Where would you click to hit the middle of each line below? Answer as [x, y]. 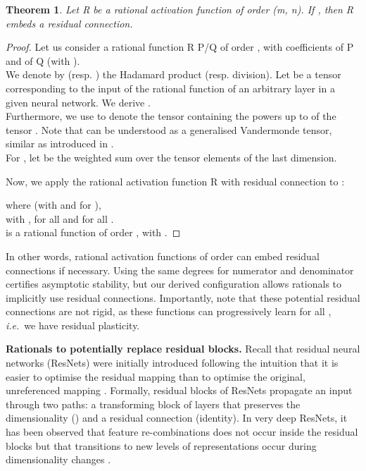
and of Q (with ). [43, 60]
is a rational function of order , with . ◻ [93, 232]
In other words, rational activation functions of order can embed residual [163, 256]
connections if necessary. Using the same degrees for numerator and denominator [180, 270]
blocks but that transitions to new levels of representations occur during [161, 445]
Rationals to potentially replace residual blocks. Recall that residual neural [183, 349]
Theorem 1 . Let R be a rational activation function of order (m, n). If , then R [180, 9]
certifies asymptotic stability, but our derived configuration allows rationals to [174, 284]
